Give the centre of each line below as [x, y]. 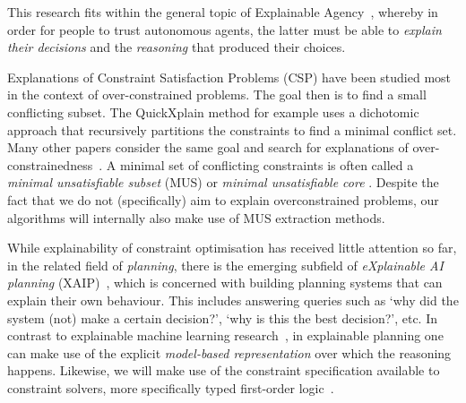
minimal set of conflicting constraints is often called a [267, 164]
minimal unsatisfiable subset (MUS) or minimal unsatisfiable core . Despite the [223, 182]
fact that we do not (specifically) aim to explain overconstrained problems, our [223, 199]
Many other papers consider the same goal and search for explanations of [208, 147]
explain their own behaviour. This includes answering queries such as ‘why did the [233, 300]
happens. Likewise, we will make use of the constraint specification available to [224, 370]
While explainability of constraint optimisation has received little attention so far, [232, 248]
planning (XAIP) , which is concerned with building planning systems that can [225, 283]
